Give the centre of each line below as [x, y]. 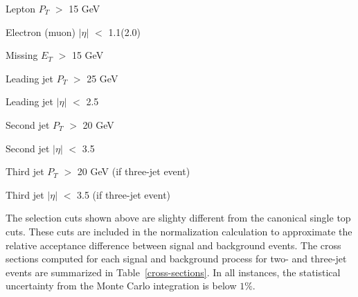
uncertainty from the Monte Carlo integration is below [121, 286]
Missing [22, 55]
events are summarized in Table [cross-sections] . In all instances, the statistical [173, 272]
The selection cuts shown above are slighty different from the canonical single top [178, 218]
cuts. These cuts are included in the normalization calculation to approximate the [179, 231]
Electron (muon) [41, 31]
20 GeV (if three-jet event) [134, 171]
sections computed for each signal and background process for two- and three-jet [176, 259]
